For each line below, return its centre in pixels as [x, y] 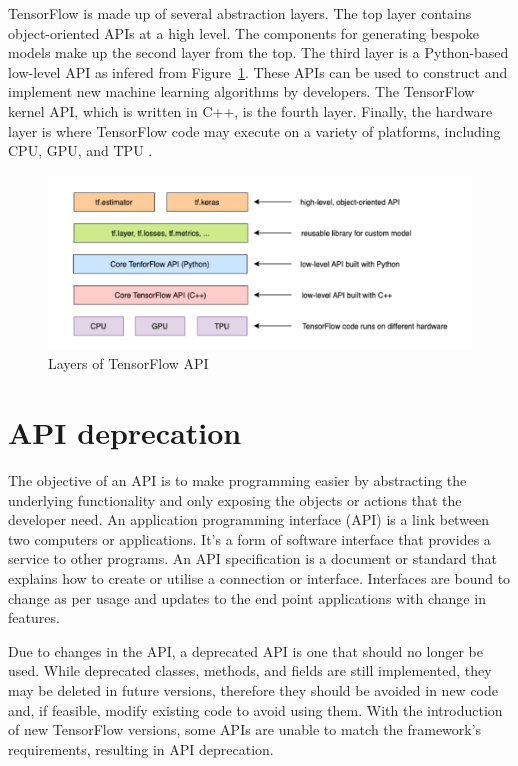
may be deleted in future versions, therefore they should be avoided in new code [253, 690]
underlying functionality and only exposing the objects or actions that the [235, 499]
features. [34, 617]
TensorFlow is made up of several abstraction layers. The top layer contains [240, 13]
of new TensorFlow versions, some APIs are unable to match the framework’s [245, 729]
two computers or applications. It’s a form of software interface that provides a [249, 538]
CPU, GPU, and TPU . [80, 150]
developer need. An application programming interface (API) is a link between [249, 519]
